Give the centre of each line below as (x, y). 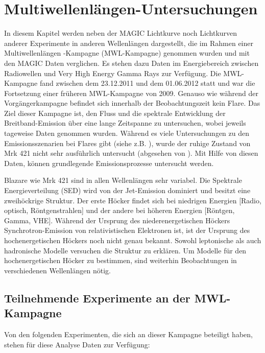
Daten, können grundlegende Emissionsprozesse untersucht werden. (109, 163)
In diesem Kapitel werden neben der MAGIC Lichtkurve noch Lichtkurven (121, 33)
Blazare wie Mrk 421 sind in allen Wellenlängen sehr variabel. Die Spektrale (123, 180)
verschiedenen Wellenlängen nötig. (57, 270)
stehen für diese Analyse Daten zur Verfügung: (77, 344)
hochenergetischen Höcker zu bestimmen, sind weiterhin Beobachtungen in (121, 260)
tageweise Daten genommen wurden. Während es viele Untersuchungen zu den (127, 133)
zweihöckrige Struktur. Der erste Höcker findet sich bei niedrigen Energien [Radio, (133, 200)
